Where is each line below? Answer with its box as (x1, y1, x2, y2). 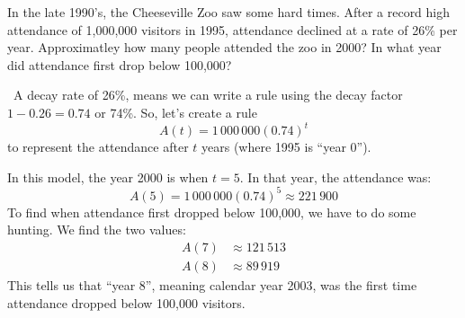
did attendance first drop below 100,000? (7, 55, 232, 74)
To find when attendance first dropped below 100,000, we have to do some (7, 202, 416, 221)
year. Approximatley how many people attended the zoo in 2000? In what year (7, 38, 442, 57)
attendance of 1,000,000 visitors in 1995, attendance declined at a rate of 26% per (7, 20, 458, 39)
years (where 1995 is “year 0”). (201, 137, 371, 156)
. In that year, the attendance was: (239, 167, 432, 186)
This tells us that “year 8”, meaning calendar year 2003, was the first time (7, 276, 417, 294)
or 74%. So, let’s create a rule (94, 102, 257, 121)
